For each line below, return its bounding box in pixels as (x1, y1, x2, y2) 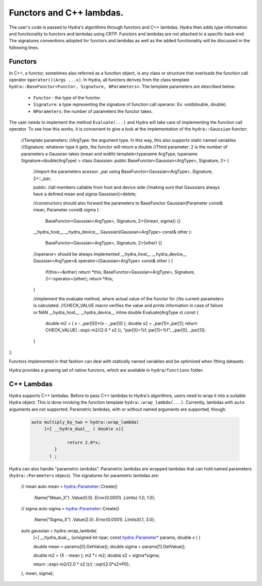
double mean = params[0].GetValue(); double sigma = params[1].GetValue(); (33, 543, 186, 549)
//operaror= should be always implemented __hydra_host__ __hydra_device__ (33, 251, 187, 257)
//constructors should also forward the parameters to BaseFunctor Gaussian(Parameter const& (33, 200, 223, 206)
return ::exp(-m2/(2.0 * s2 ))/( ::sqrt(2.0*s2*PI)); (33, 561, 130, 567)
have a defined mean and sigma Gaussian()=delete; (33, 191, 137, 197)
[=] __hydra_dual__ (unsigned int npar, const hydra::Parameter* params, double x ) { (33, 534, 201, 540)
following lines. (9, 44, 39, 51)
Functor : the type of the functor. (33, 95, 101, 101)
